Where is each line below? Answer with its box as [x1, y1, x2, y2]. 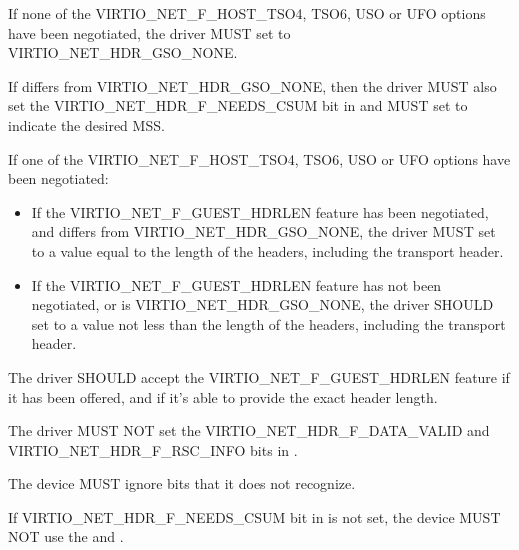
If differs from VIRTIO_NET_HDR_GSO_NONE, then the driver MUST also [8, 75, 497, 96]
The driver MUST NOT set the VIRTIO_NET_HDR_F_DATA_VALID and [8, 420, 490, 441]
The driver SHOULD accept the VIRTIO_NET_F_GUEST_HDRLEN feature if [8, 366, 510, 387]
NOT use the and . [8, 526, 124, 547]
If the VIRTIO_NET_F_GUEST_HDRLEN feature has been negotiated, [31, 201, 489, 222]
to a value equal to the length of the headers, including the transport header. [31, 240, 504, 261]
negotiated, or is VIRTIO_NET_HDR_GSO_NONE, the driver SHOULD [31, 294, 494, 315]
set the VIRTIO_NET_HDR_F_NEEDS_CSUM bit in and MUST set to [8, 95, 468, 116]
